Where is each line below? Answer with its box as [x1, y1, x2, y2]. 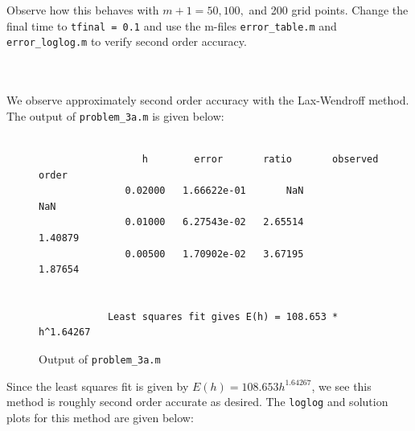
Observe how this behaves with [6, 2, 159, 18]
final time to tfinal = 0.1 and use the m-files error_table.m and [6, 17, 337, 34]
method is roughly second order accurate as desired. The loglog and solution [6, 393, 388, 410]
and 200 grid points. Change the [249, 2, 409, 18]
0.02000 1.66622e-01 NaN [125, 185, 304, 197]
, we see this [311, 377, 372, 394]
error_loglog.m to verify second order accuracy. [6, 33, 247, 50]
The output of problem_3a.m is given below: [6, 107, 224, 124]
